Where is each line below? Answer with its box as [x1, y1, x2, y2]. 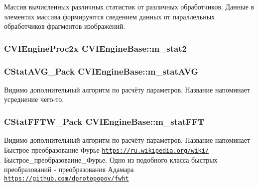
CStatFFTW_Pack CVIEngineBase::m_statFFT [4, 115, 205, 127]
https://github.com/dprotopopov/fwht [4, 175, 129, 182]
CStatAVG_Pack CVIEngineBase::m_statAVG [4, 65, 199, 77]
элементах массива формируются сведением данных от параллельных [4, 11, 215, 21]
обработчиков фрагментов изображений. [4, 21, 126, 31]
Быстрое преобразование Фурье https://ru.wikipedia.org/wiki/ [4, 144, 209, 155]
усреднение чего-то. [4, 94, 64, 104]
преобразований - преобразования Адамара [4, 164, 134, 175]
